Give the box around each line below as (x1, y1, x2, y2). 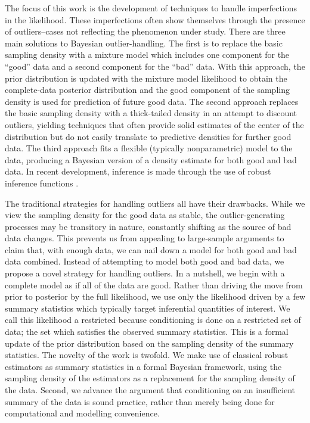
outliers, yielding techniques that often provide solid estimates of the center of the (5, 118, 304, 130)
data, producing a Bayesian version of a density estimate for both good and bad (5, 153, 297, 166)
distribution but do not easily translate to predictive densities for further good (5, 130, 292, 142)
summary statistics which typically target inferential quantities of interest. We (5, 301, 290, 314)
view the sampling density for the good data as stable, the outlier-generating (5, 209, 285, 221)
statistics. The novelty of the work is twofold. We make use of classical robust (5, 349, 289, 361)
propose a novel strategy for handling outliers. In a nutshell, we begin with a (5, 267, 285, 279)
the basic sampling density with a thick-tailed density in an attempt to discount (5, 107, 297, 119)
